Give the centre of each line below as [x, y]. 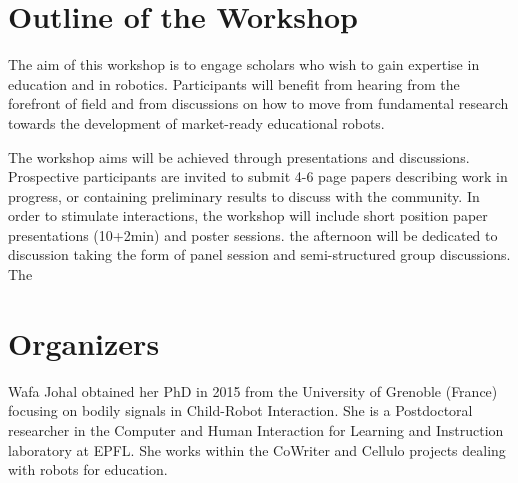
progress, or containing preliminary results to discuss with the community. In [244, 195]
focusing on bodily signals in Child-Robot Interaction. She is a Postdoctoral [240, 410]
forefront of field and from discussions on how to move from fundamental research [258, 103]
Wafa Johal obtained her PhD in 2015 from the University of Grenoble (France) [253, 390]
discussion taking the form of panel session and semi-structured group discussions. [259, 254]
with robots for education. [88, 469]
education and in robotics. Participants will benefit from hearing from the [234, 83]
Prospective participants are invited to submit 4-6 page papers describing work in [258, 176]
